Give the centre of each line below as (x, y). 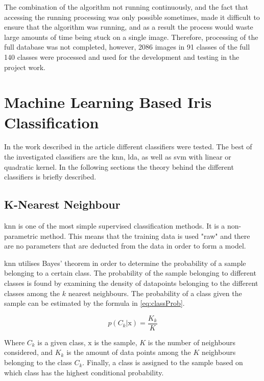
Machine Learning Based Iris (108, 102)
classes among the (32, 293)
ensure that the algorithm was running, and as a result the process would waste (129, 27)
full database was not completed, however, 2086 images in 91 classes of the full (127, 47)
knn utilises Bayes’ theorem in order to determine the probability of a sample (125, 263)
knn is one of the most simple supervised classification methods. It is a (115, 226)
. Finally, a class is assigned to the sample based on (163, 362)
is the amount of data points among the (129, 352)
